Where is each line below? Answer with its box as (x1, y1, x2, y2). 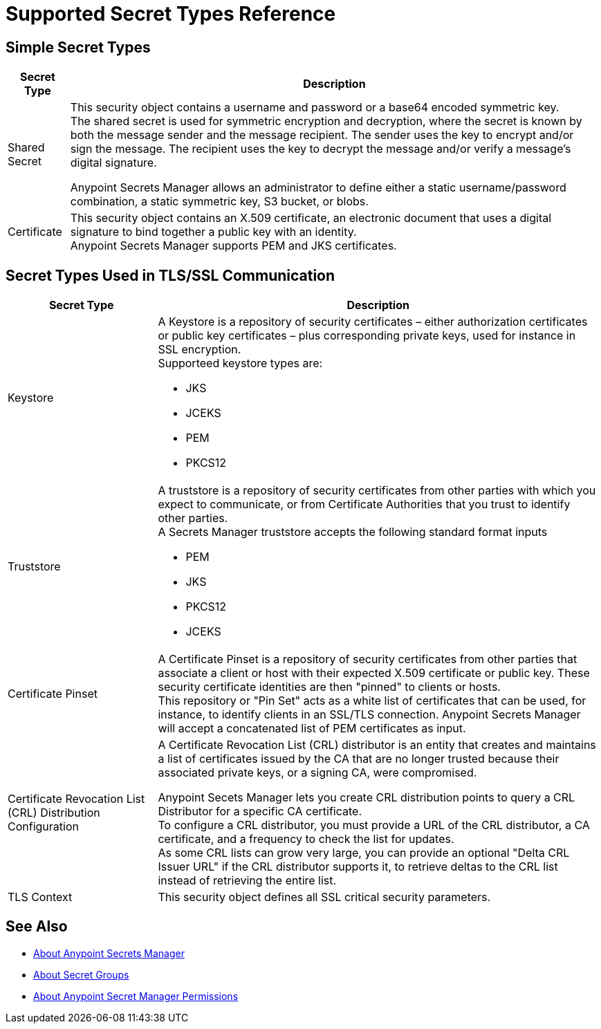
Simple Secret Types (6, 38, 151, 56)
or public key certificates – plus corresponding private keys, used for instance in (158, 328, 576, 343)
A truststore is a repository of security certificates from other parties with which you (158, 483, 596, 498)
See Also (6, 918, 68, 936)
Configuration (8, 819, 79, 834)
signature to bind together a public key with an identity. (70, 225, 357, 239)
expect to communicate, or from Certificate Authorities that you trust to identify (158, 497, 571, 512)
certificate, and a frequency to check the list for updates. (158, 832, 454, 846)
